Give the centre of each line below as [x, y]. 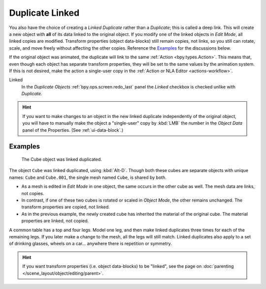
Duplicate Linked [44, 13]
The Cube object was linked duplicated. [62, 159]
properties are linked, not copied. [55, 221]
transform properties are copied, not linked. [66, 207]
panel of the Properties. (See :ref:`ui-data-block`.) [73, 130]
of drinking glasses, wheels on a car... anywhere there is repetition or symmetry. [90, 244]
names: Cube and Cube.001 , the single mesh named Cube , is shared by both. [88, 177]
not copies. [33, 193]
